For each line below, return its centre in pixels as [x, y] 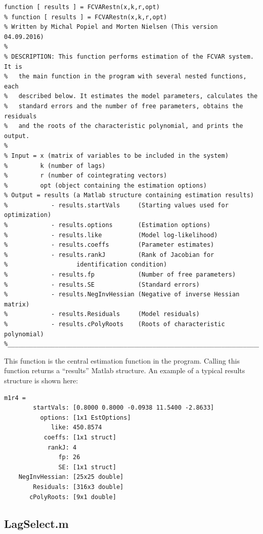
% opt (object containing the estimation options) [105, 185]
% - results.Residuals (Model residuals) [102, 314]
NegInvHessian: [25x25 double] [71, 477]
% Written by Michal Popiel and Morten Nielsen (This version [111, 27]
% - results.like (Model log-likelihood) [111, 235]
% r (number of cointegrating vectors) [86, 176]
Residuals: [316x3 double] [78, 487]
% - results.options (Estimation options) [107, 225]
